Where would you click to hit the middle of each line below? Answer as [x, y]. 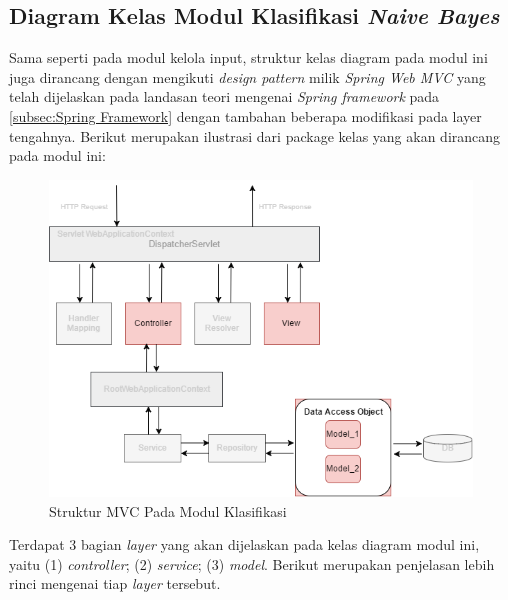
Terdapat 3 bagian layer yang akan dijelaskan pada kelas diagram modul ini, [244, 544]
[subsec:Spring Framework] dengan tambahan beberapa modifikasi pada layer [245, 115]
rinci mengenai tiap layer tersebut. [115, 583]
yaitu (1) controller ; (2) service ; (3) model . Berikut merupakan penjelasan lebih [252, 563]
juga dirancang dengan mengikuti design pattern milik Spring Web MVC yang [247, 76]
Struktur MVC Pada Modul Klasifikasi [168, 510]
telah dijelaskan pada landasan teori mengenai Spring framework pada [224, 96]
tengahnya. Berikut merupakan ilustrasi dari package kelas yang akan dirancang [255, 135]
